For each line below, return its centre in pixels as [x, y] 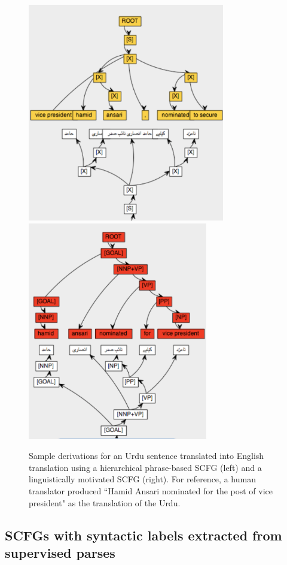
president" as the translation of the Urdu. [105, 502]
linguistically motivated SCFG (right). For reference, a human [142, 479]
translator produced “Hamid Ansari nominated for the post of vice [151, 490]
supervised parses [60, 552]
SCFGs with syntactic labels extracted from [143, 535]
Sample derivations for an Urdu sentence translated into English [146, 456]
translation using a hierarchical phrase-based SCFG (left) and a [145, 467]
